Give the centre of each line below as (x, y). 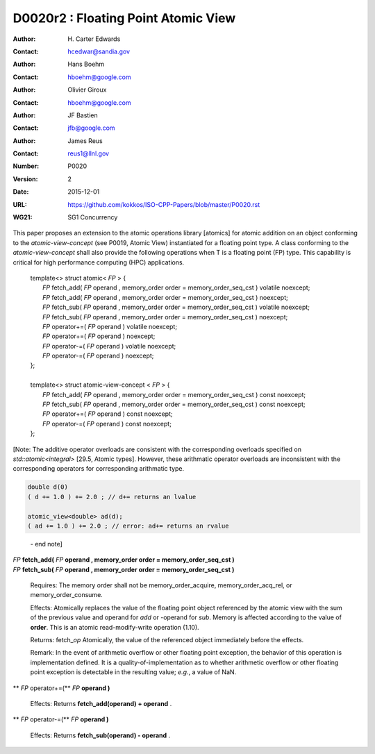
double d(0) (48, 487)
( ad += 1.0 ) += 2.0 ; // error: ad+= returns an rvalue (128, 526)
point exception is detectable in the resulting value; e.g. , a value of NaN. (133, 672)
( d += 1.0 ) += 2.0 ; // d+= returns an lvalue (112, 497)
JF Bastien (83, 115)
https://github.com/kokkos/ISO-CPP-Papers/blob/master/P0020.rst (164, 204)
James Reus (85, 141)
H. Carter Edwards (94, 39)
